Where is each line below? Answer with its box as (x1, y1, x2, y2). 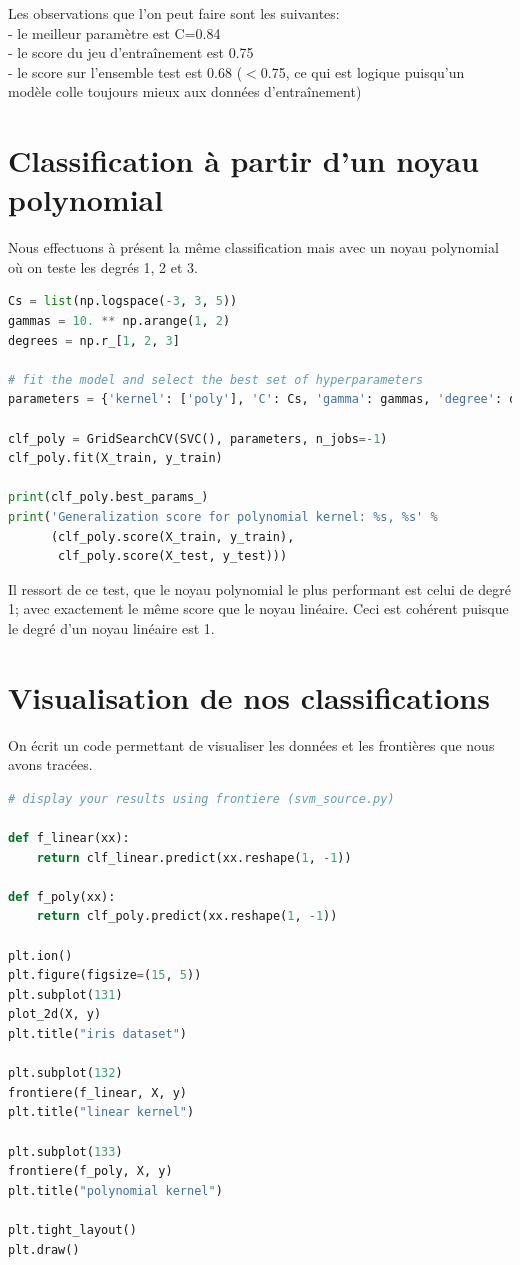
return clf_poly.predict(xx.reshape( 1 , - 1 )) (36, 909, 338, 924)
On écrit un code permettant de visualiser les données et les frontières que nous (8, 734, 495, 755)
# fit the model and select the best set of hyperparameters (8, 372, 424, 387)
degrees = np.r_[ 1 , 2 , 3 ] (8, 333, 180, 348)
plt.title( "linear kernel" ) (8, 1105, 195, 1120)
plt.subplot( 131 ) (8, 987, 123, 1002)
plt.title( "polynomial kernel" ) (8, 1183, 223, 1198)
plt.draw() (8, 1242, 80, 1257)
